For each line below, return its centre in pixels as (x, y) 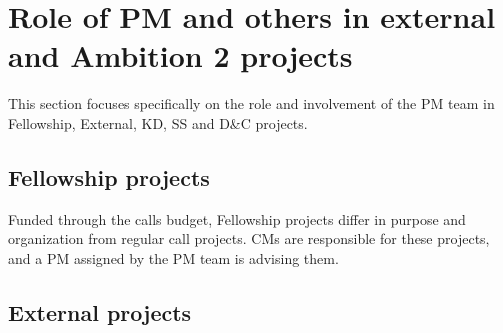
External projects (100, 311)
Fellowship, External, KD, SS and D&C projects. (158, 122)
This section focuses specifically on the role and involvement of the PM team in (251, 103)
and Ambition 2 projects (180, 55)
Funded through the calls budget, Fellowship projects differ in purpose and (237, 218)
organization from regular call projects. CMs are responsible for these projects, (249, 238)
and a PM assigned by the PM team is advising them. (173, 257)
